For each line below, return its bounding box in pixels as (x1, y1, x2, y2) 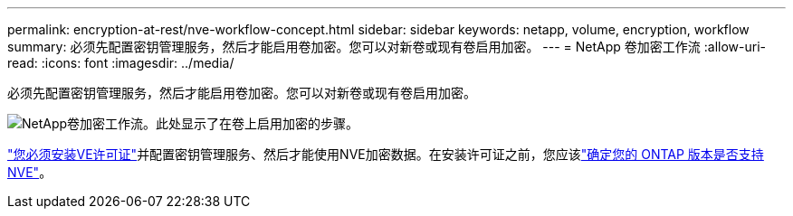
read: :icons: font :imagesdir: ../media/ (7, 55, 234, 70)
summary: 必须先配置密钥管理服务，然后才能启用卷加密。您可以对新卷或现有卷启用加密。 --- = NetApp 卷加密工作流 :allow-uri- (7, 39, 766, 54)
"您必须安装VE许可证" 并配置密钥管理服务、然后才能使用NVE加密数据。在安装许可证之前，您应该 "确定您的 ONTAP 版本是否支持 (7, 146, 764, 162)
